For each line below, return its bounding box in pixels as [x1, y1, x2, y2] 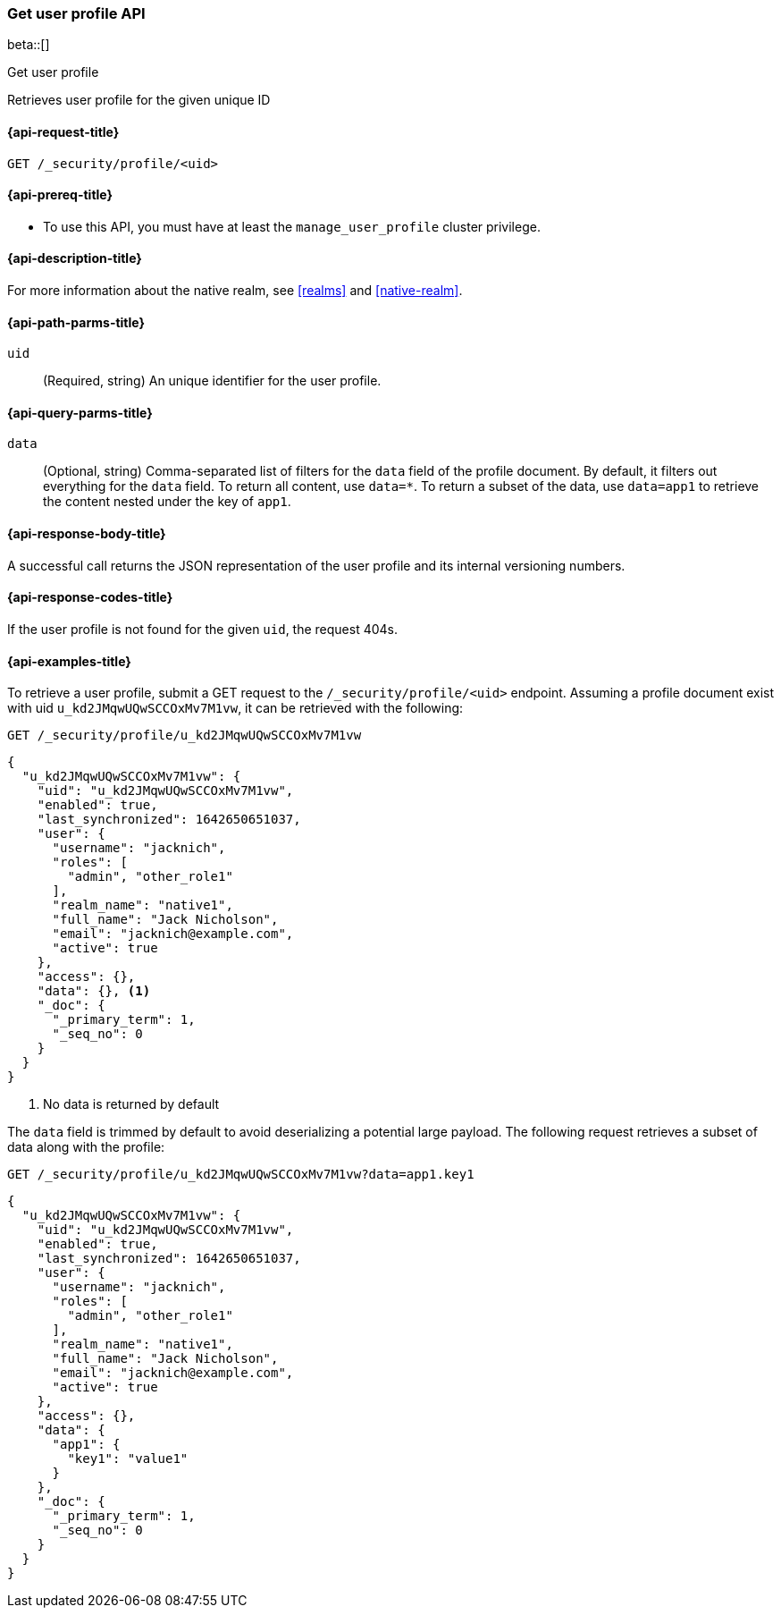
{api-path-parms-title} [7, 314, 146, 330]
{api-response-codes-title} [7, 589, 173, 605]
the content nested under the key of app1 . [43, 494, 291, 510]
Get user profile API [7, 4, 146, 22]
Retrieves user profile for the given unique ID [7, 92, 271, 108]
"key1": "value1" [67, 1451, 189, 1467]
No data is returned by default [43, 1096, 220, 1112]
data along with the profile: [7, 1139, 165, 1155]
